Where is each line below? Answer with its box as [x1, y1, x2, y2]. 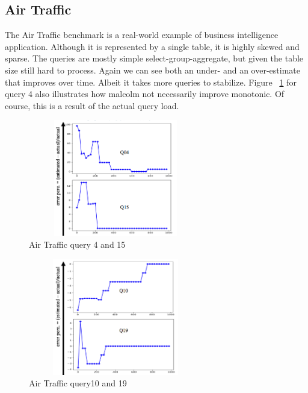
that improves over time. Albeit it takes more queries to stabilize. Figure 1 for [5, 75, 297, 88]
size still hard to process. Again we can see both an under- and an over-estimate [5, 63, 300, 76]
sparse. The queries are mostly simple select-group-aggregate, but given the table [5, 52, 304, 64]
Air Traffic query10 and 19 [29, 377, 127, 389]
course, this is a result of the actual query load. [5, 99, 179, 112]
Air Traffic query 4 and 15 [29, 237, 126, 250]
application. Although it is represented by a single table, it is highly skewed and [5, 40, 300, 52]
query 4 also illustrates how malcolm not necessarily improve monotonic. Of [5, 87, 285, 100]
